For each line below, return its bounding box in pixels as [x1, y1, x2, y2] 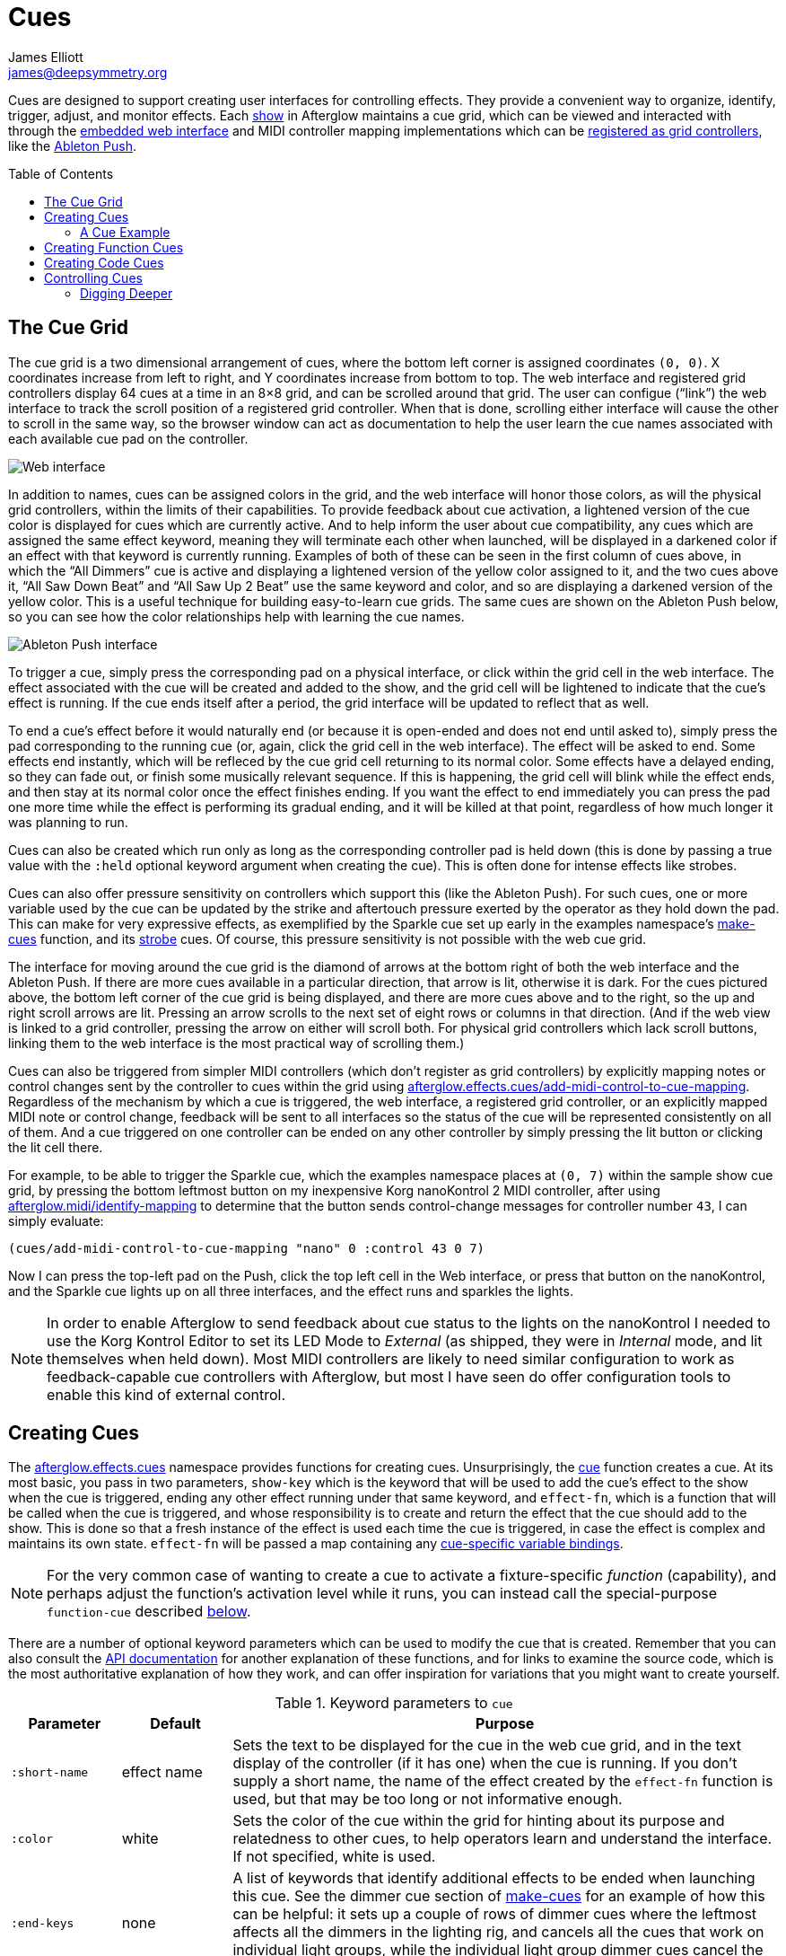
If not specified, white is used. [232, 1847, 436, 1866]
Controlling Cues [44, 269, 143, 286]
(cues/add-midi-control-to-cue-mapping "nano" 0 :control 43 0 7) [8, 1240, 485, 1256]
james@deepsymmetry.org [8, 64, 168, 80]
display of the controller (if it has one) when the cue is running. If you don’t [232, 1754, 738, 1773]
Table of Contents [8, 165, 114, 181]
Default [150, 1714, 201, 1733]
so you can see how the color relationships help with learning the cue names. [8, 608, 465, 624]
